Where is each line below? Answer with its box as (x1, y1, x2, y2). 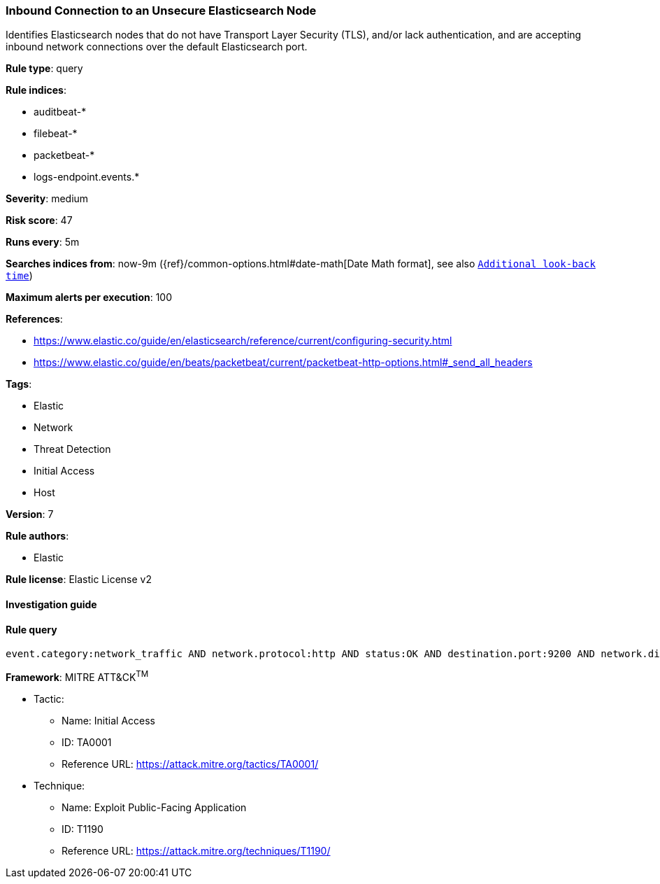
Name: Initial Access (62, 714, 155, 727)
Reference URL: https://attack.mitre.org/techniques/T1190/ (62, 844, 331, 857)
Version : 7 (6, 508, 54, 521)
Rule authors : (6, 530, 69, 542)
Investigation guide (6, 598, 97, 610)
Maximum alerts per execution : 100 (6, 291, 173, 304)
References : (6, 313, 63, 325)
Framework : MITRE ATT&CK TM (6, 669, 149, 683)
